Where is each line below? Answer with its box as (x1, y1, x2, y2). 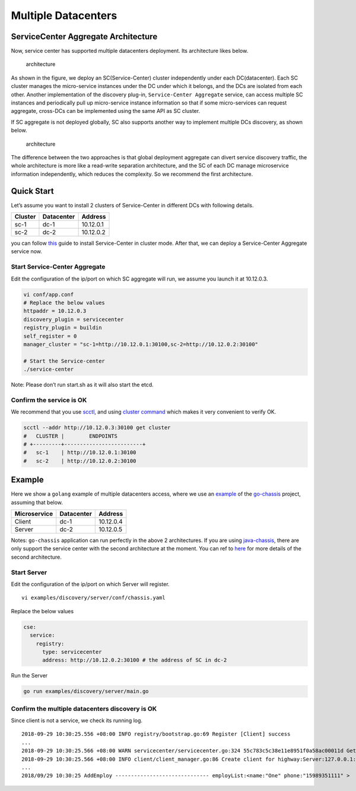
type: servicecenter (42, 648, 102, 655)
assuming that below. (11, 499, 63, 506)
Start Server (11, 568, 47, 576)
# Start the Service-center (23, 357, 105, 364)
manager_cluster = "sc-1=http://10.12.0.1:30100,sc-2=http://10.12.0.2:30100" (23, 341, 258, 348)
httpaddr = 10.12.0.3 (23, 308, 87, 314)
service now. (11, 248, 43, 255)
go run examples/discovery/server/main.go (23, 688, 149, 695)
